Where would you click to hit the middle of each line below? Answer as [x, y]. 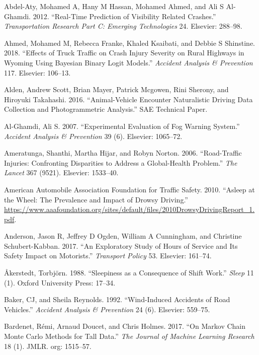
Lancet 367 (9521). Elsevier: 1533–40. [61, 172]
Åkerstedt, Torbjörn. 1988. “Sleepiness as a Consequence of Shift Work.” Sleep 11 [129, 273]
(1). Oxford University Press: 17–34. [60, 282]
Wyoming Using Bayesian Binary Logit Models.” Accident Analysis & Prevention [128, 62]
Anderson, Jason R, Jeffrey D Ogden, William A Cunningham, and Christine [123, 236]
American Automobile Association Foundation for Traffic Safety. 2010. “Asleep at [129, 189]
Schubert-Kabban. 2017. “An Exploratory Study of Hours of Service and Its [121, 245]
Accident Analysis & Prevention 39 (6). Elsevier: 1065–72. [93, 136]
